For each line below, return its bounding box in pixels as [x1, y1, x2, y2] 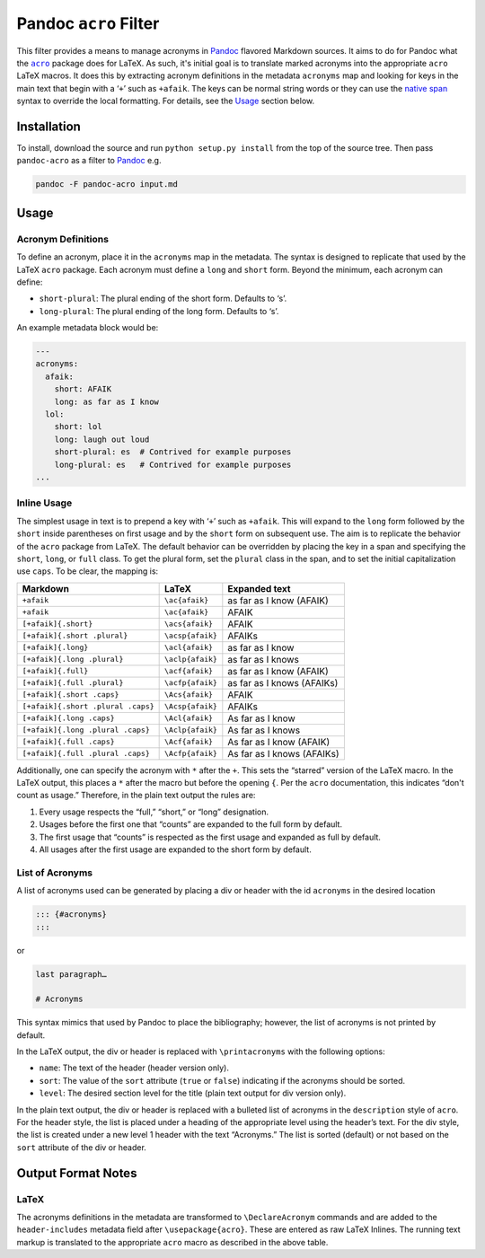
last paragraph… [35, 969, 108, 979]
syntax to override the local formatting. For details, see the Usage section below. [16, 95, 314, 107]
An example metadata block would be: [16, 322, 159, 333]
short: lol [54, 422, 102, 432]
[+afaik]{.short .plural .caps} [22, 701, 154, 711]
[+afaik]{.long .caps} [22, 714, 116, 723]
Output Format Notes [16, 1166, 137, 1181]
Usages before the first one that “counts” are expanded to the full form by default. [39, 819, 343, 830]
